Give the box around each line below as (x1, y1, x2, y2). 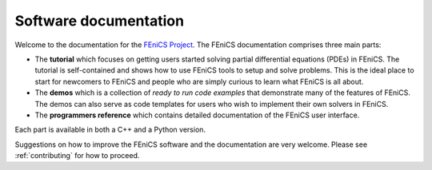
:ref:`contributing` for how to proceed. (14, 151, 140, 160)
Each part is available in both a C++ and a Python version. (14, 125, 206, 135)
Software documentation (14, 12, 184, 30)
